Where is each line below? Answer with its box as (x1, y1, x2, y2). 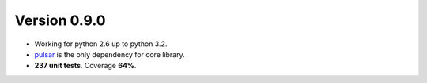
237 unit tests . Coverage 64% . (34, 61, 137, 70)
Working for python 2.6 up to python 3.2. (34, 39, 168, 49)
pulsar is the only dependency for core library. (34, 49, 185, 59)
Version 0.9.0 (14, 12, 106, 29)
